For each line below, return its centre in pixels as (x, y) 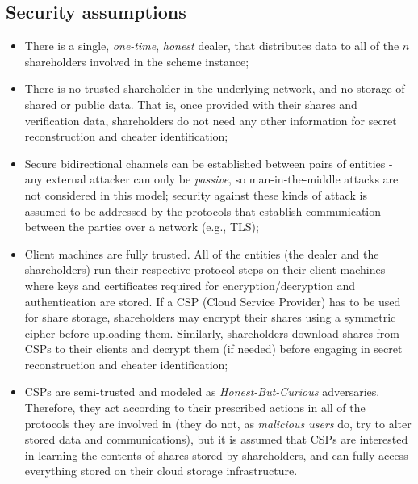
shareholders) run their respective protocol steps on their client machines (205, 269)
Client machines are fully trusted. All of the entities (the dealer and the (202, 253)
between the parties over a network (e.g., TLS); (142, 227)
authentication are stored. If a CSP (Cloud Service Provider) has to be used (213, 301)
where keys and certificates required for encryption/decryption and (190, 285)
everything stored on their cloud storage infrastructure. (161, 471)
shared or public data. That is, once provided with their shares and (191, 104)
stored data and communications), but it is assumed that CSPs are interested (216, 439)
